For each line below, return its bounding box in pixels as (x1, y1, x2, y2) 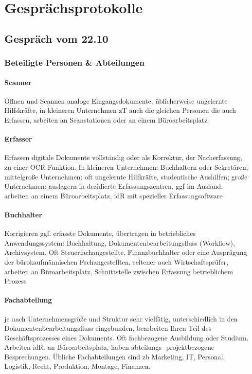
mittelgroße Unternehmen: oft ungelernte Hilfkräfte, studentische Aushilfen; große (4, 171, 248, 181)
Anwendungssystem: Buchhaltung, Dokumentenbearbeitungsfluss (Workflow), (4, 237, 235, 248)
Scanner (4, 77, 32, 87)
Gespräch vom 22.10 (4, 31, 108, 46)
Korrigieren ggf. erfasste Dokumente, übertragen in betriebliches (4, 228, 196, 238)
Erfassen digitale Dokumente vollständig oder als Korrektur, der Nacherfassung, (4, 152, 242, 162)
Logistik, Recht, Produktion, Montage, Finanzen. (4, 361, 151, 371)
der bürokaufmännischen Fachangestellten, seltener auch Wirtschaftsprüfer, (4, 256, 229, 267)
